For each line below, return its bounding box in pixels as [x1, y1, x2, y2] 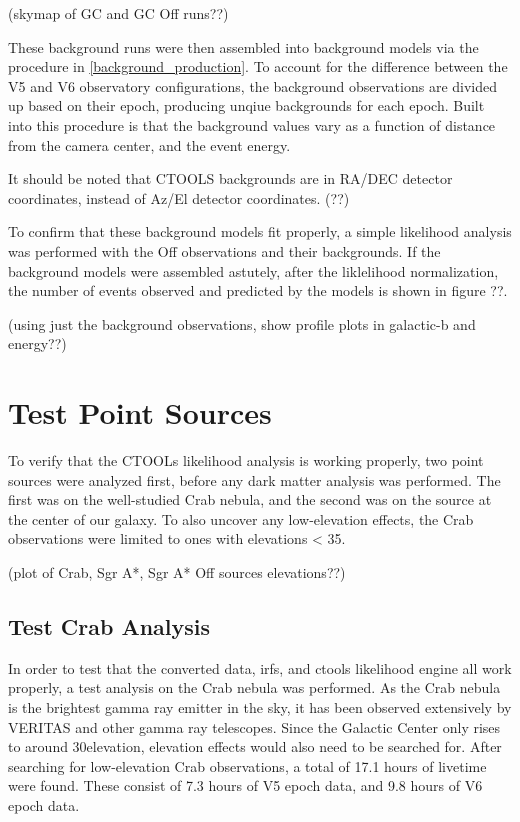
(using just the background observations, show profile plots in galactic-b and [8, 313, 476, 334]
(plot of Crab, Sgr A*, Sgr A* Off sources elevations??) [8, 562, 346, 582]
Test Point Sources [8, 392, 272, 433]
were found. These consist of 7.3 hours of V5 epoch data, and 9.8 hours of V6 [8, 775, 483, 796]
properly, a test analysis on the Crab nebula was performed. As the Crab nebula [8, 677, 501, 698]
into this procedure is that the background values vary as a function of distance [8, 114, 496, 135]
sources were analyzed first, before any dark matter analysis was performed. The [8, 469, 501, 490]
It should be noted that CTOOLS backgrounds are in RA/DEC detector [8, 168, 453, 189]
